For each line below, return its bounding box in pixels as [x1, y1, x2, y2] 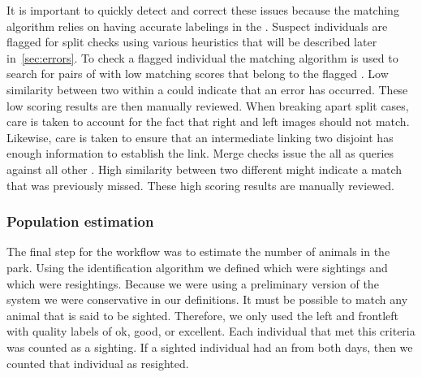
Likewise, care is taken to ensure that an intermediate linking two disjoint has [6, 128, 394, 145]
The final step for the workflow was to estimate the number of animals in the [6, 243, 390, 260]
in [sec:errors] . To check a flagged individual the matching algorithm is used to [6, 49, 398, 66]
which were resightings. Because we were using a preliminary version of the [6, 275, 379, 292]
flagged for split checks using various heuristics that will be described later [6, 33, 377, 50]
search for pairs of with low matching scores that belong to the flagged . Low [6, 65, 389, 82]
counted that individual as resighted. [6, 354, 189, 371]
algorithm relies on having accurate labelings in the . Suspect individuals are [6, 17, 388, 34]
